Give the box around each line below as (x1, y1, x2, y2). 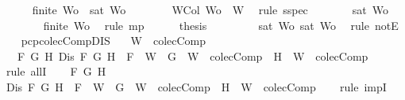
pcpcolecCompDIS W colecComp (21, 32, 206, 49)
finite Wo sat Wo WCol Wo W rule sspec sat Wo (32, 2, 389, 17)
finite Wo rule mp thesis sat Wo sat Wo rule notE (43, 17, 399, 33)
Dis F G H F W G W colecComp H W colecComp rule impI (6, 78, 387, 94)
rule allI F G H (6, 63, 106, 80)
